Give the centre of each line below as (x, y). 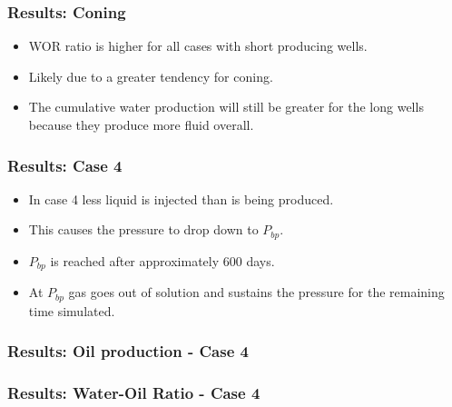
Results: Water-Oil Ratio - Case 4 (134, 393)
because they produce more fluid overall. (141, 124)
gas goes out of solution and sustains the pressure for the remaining (256, 292)
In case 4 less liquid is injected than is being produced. (181, 199)
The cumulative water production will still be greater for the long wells (226, 107)
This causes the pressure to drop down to (143, 229)
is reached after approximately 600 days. (162, 260)
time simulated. (72, 310)
